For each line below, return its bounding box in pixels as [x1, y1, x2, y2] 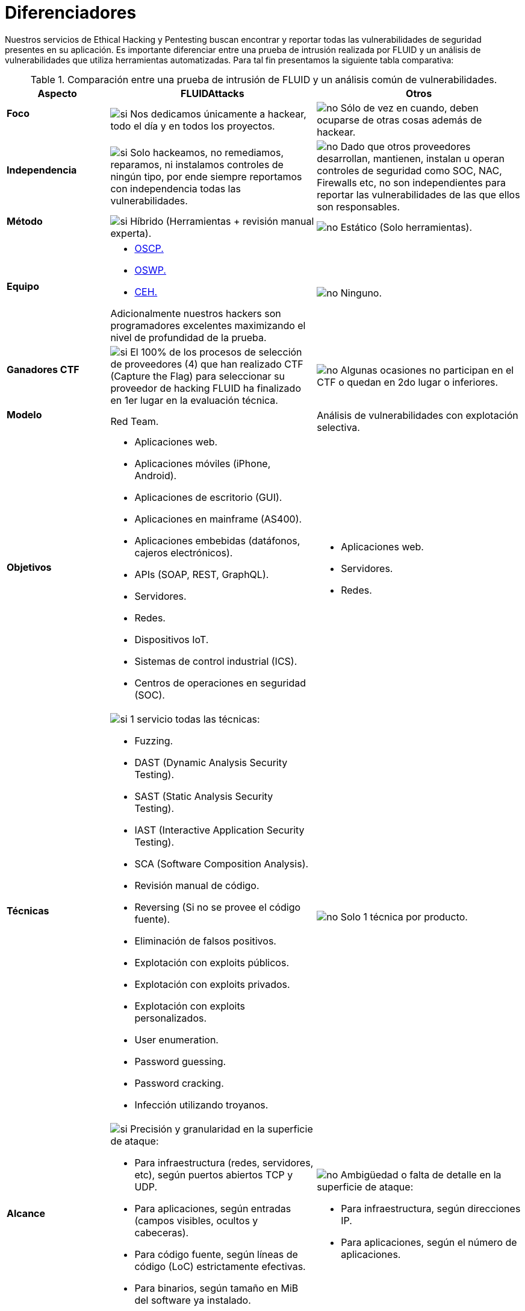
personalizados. [134, 1012, 207, 1025]
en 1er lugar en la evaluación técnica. [110, 394, 278, 407]
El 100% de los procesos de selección [130, 346, 302, 359]
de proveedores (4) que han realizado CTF [110, 358, 303, 371]
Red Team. [110, 415, 159, 427]
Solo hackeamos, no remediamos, [130, 146, 284, 159]
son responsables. [317, 200, 400, 213]
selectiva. [317, 421, 360, 433]
